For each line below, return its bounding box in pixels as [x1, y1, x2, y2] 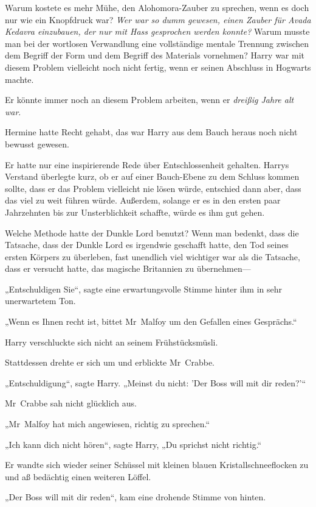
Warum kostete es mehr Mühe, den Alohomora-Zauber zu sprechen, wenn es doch [5, 1, 309, 13]
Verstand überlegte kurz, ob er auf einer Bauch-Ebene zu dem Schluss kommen [5, 170, 300, 183]
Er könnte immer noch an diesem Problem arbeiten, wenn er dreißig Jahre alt [5, 93, 294, 106]
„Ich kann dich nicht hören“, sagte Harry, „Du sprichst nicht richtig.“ [5, 438, 262, 450]
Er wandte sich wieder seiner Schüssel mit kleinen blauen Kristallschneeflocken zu [5, 458, 309, 471]
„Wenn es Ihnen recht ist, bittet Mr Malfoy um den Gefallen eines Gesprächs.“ [5, 315, 297, 328]
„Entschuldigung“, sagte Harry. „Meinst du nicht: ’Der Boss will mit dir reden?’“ [5, 376, 306, 389]
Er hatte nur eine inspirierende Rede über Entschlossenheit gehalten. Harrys [5, 158, 289, 171]
